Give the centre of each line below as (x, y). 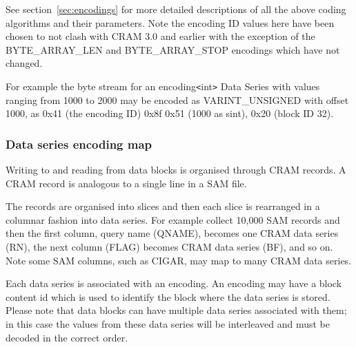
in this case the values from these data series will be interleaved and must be (168, 323)
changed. (24, 63)
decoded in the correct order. (67, 337)
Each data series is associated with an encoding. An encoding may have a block (174, 283)
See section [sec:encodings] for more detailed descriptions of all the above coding (176, 9)
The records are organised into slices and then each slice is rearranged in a (163, 206)
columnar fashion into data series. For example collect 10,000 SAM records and (173, 219)
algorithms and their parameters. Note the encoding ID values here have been (170, 22)
